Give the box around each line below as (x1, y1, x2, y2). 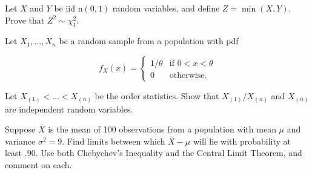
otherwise (169, 71, 205, 80)
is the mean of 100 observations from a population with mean (48, 123, 276, 135)
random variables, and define (112, 2, 220, 14)
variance (5, 134, 36, 147)
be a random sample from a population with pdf (59, 34, 239, 47)
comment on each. (5, 158, 72, 171)
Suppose (5, 123, 36, 135)
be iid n (54, 2, 83, 14)
